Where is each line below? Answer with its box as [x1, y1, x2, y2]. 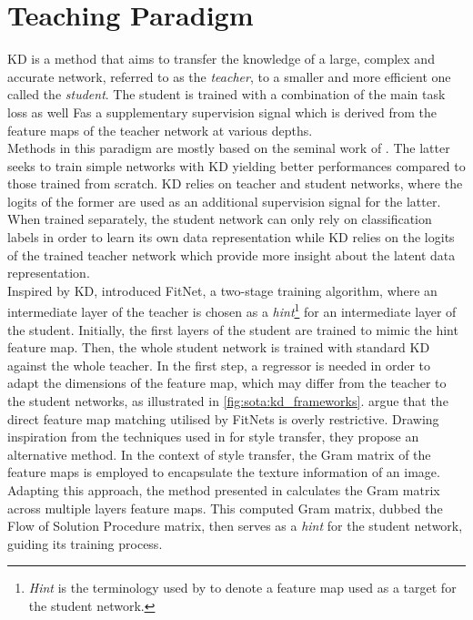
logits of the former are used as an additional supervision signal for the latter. [7, 191, 441, 210]
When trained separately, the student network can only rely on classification [7, 209, 432, 229]
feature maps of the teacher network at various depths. [7, 120, 313, 139]
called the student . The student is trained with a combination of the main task [7, 85, 446, 104]
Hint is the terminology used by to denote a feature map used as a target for [28, 578, 457, 597]
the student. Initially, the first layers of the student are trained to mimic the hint [7, 320, 458, 339]
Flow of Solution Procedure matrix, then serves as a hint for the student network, [7, 516, 463, 535]
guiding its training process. [7, 534, 163, 553]
